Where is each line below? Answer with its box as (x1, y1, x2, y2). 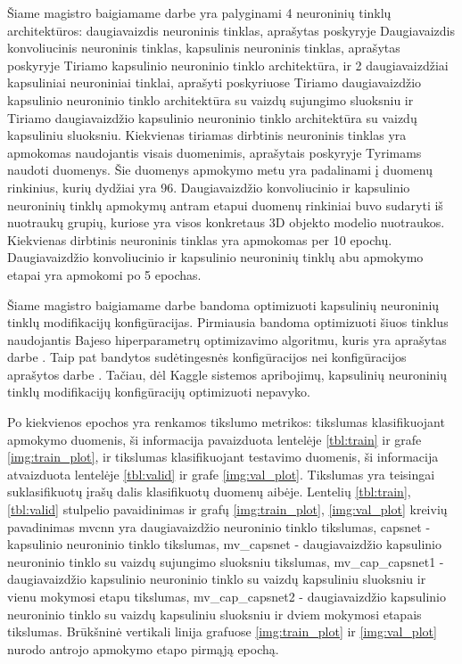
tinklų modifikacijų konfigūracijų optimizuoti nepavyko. (7, 382, 311, 401)
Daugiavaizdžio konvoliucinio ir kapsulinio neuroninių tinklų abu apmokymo (7, 248, 424, 266)
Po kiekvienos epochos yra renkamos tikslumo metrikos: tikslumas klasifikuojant (7, 413, 445, 431)
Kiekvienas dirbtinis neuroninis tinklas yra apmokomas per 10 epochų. (7, 230, 392, 249)
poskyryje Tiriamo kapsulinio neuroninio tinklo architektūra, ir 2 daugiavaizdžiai (7, 55, 449, 74)
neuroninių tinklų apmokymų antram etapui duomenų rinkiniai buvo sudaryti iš (7, 195, 443, 214)
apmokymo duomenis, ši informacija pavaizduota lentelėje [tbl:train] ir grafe (7, 430, 422, 448)
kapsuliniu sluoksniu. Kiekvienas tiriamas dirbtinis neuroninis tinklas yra (7, 126, 407, 144)
